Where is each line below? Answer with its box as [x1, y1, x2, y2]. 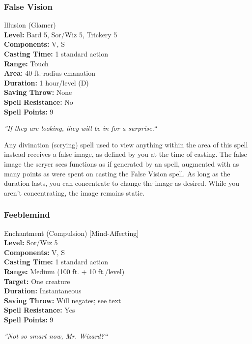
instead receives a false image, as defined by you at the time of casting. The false [4, 149, 247, 159]
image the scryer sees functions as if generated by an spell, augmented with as [4, 158, 239, 169]
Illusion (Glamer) [4, 20, 56, 30]
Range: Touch [4, 58, 49, 68]
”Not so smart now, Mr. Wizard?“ [4, 331, 108, 341]
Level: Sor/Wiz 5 [4, 237, 58, 248]
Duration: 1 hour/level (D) [4, 77, 89, 87]
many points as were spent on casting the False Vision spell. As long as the [4, 168, 230, 178]
